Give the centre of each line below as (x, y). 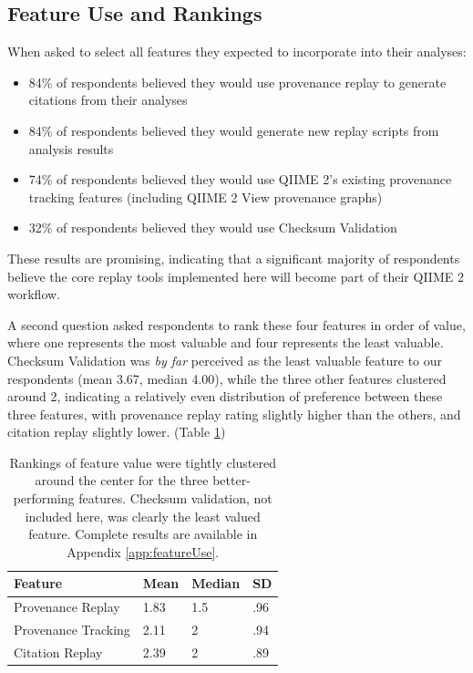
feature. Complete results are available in (143, 534)
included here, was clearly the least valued (143, 516)
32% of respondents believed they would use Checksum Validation (213, 228)
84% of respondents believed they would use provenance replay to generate (237, 82)
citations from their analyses (108, 100)
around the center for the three (122, 480)
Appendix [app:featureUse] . (143, 551)
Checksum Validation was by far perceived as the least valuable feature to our (225, 360)
